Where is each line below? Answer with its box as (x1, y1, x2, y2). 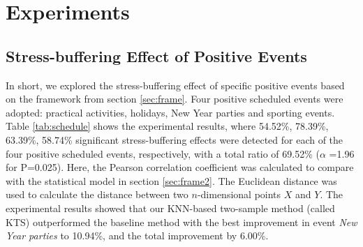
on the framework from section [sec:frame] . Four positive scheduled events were (6, 91, 343, 106)
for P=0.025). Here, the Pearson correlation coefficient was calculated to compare (6, 160, 354, 174)
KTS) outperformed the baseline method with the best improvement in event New (6, 214, 357, 229)
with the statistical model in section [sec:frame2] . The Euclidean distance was (6, 173, 337, 188)
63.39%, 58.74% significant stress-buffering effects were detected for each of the (6, 132, 343, 147)
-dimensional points (197, 187, 281, 202)
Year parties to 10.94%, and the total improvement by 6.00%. (6, 228, 269, 243)
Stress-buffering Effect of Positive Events (6, 45, 307, 66)
